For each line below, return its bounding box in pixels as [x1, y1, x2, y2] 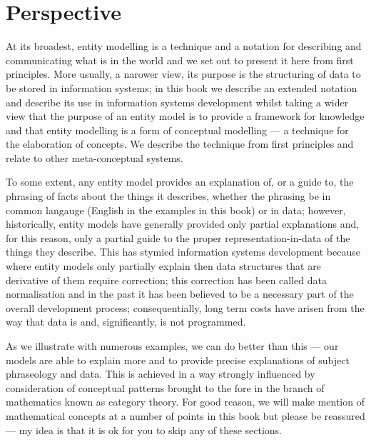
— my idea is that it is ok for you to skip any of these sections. [6, 422, 283, 437]
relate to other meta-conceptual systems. [6, 150, 183, 165]
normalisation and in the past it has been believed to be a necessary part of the [6, 286, 354, 301]
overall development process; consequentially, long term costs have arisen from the [6, 300, 365, 315]
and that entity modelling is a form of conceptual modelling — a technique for [6, 122, 349, 137]
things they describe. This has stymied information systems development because [6, 244, 360, 259]
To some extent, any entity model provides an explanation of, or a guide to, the [6, 174, 354, 189]
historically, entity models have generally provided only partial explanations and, [6, 216, 360, 231]
